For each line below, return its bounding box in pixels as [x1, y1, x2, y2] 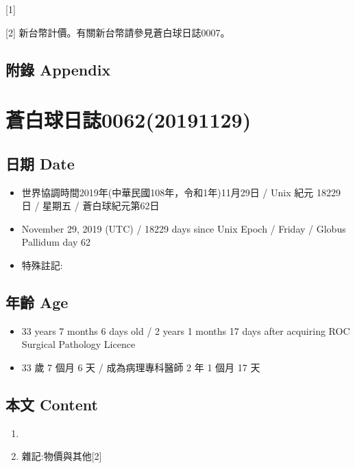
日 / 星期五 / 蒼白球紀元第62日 [21, 198, 160, 213]
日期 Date [5, 152, 75, 174]
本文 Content [5, 393, 98, 414]
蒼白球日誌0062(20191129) [5, 106, 252, 134]
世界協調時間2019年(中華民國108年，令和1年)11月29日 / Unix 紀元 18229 [21, 185, 341, 199]
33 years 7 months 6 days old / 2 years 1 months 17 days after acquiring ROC [21, 323, 350, 338]
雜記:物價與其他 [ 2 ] [21, 449, 102, 463]
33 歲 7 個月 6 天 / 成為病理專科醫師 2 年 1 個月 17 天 [21, 360, 260, 374]
